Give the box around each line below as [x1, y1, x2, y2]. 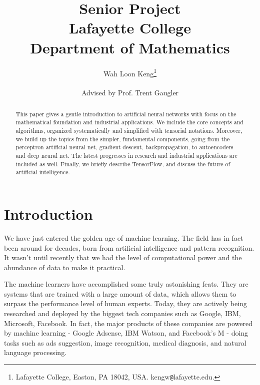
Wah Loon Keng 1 [103, 66, 156, 78]
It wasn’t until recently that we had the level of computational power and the [4, 252, 242, 263]
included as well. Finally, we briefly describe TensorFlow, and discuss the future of [15, 159, 230, 168]
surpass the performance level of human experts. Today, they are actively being [4, 298, 247, 309]
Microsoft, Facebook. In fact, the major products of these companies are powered [4, 318, 252, 328]
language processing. [4, 347, 67, 358]
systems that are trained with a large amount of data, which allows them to [4, 288, 236, 299]
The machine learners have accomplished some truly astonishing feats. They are [4, 279, 248, 289]
